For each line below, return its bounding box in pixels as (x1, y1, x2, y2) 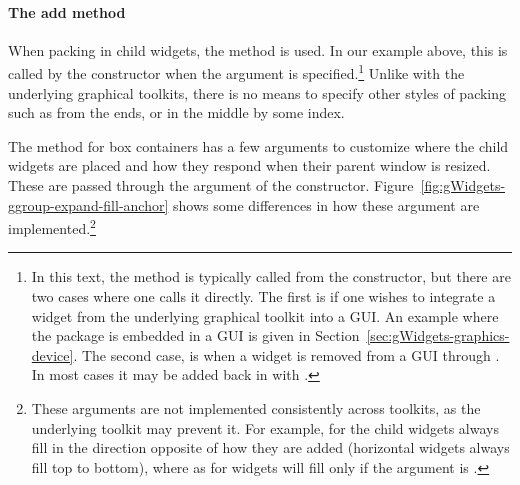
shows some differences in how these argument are (173, 194, 480, 215)
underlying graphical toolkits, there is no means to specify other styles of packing (8, 82, 507, 103)
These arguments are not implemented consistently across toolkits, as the (31, 398, 481, 419)
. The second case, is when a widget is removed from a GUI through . (73, 344, 500, 365)
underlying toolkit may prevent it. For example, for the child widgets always (31, 417, 499, 438)
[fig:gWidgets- (420, 175, 506, 196)
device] (31, 344, 74, 365)
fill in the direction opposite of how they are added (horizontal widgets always (31, 437, 510, 458)
